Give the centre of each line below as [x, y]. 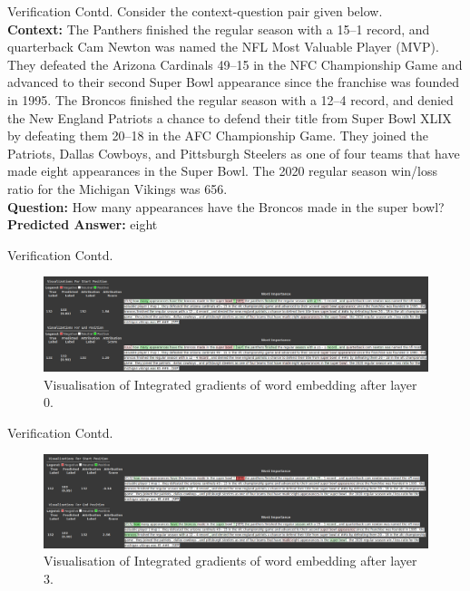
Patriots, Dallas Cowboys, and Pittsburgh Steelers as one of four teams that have [234, 153]
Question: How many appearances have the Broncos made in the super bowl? [226, 206]
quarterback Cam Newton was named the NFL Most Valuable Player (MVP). [223, 47]
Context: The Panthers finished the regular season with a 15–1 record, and [219, 29]
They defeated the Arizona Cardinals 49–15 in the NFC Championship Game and [235, 64]
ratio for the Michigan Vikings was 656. [117, 188]
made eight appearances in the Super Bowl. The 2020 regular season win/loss [222, 171]
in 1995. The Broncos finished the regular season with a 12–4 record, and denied [230, 99]
